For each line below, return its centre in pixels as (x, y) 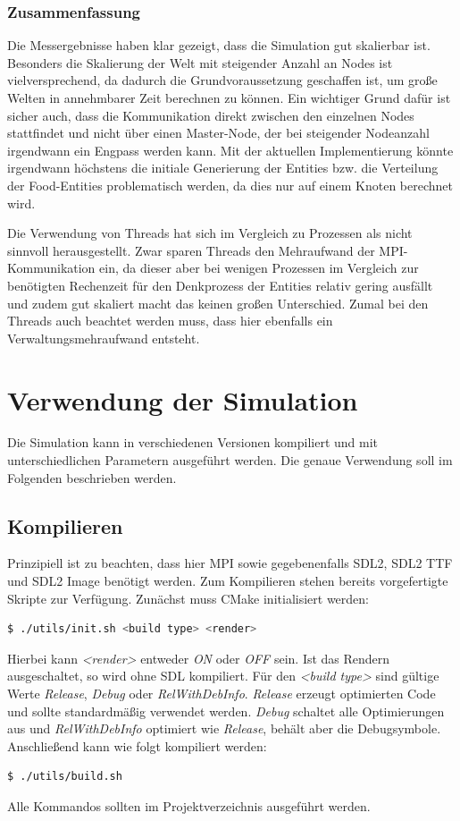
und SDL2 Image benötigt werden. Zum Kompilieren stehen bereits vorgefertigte (228, 581)
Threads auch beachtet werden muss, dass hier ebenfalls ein (170, 321)
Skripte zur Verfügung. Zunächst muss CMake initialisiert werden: (188, 598)
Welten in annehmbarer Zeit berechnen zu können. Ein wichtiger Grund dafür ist (229, 97)
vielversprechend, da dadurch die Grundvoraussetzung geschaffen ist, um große (222, 80)
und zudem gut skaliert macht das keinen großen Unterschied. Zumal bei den (218, 303)
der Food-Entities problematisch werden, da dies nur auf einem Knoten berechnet (230, 185)
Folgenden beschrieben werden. (92, 477)
